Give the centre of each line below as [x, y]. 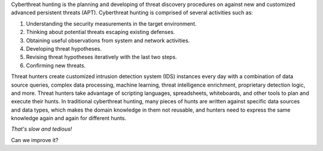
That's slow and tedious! [42, 129]
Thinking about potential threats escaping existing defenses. [100, 32]
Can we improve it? [35, 140]
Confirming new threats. [56, 65]
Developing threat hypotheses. [64, 48]
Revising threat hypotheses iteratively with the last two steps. [102, 57]
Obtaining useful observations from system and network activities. [108, 40]
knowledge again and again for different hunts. [69, 118]
